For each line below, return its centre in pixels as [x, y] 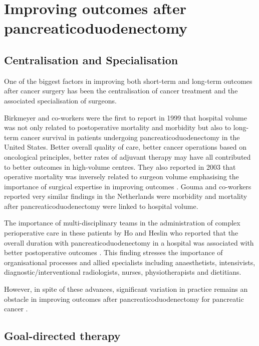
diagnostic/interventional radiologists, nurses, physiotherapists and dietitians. [123, 272]
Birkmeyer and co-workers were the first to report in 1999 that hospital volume [125, 117]
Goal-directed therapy [62, 336]
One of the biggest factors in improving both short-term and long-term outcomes [128, 81]
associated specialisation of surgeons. [60, 100]
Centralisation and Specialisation [91, 60]
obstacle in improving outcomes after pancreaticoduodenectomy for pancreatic [124, 299]
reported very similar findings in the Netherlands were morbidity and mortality [126, 196]
